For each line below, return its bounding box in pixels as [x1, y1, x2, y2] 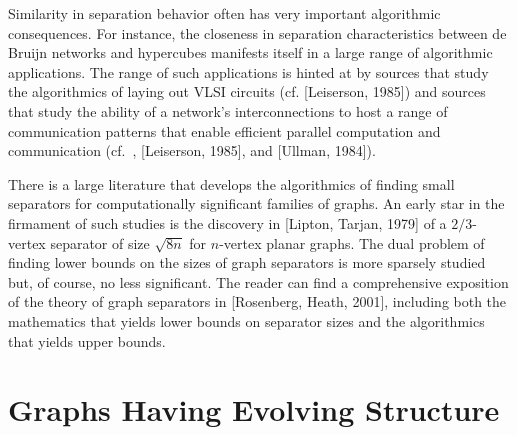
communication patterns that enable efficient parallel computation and [8, 120, 441, 141]
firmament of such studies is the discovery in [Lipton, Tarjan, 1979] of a [8, 212, 447, 233]
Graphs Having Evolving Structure [8, 389, 500, 430]
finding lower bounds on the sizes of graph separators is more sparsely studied [8, 252, 486, 273]
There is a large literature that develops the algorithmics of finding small [8, 173, 455, 194]
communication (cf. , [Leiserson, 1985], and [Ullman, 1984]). [8, 140, 376, 161]
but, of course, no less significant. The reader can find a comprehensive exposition [8, 271, 509, 292]
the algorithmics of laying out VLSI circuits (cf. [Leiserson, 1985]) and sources [8, 81, 486, 102]
